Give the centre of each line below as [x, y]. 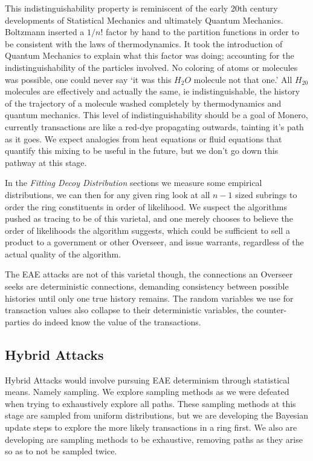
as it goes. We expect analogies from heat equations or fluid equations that [144, 138]
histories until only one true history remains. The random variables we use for [149, 298]
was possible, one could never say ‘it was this [88, 79]
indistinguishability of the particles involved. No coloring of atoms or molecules [151, 67]
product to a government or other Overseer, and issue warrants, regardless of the [154, 242]
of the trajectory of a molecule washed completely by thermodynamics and [143, 103]
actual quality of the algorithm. [63, 254]
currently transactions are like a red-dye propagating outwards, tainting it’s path [154, 126]
